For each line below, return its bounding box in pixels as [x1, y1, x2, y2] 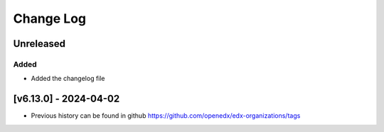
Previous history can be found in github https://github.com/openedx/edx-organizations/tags [31, 111, 301, 120]
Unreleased [13, 38, 66, 50]
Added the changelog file [31, 75, 106, 83]
